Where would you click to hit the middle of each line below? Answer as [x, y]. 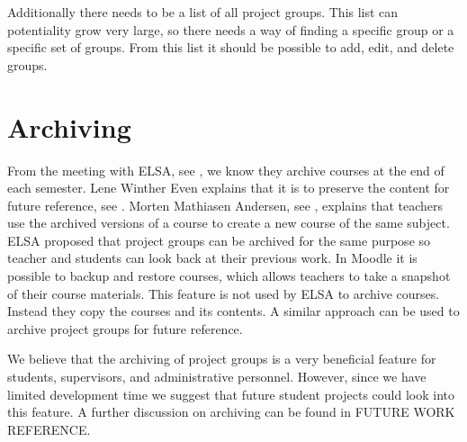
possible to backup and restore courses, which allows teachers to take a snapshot [229, 276]
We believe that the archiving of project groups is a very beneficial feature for [222, 359]
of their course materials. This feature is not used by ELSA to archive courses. [224, 293]
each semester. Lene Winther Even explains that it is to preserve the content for [229, 188]
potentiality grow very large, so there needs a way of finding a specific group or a [231, 29]
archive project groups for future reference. [125, 328]
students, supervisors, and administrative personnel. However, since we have [217, 377]
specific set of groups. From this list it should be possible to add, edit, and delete [231, 47]
